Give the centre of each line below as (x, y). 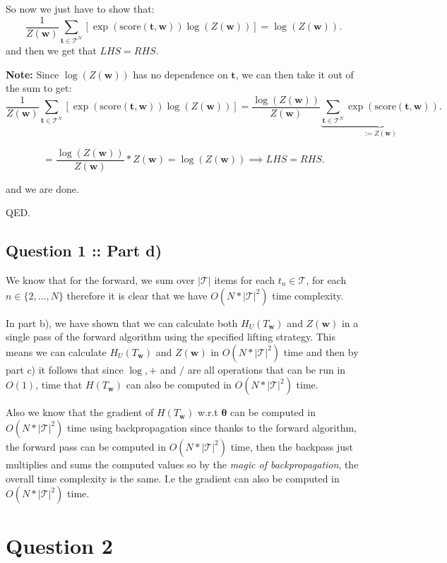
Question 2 (59, 546)
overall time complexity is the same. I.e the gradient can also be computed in (173, 478)
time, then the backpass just (292, 446)
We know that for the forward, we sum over (100, 279)
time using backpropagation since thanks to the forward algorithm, (212, 427)
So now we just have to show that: (80, 8)
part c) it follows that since (65, 369)
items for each (245, 279)
